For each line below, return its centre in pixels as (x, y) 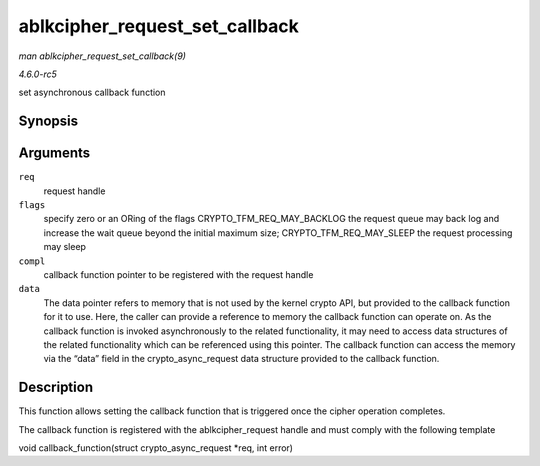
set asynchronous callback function (92, 92)
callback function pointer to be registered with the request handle (178, 274)
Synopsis (48, 121)
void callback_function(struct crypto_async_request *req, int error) (156, 448)
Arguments (54, 153)
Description (56, 387)
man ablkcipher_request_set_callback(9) (102, 56)
